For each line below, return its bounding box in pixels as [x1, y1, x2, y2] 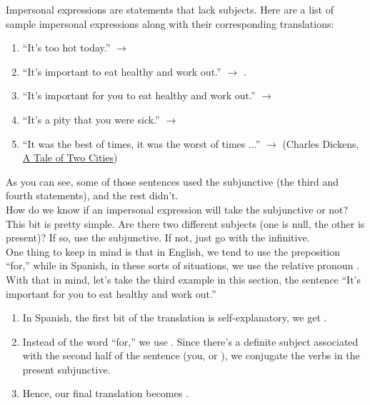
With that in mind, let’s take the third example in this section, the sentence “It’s [6, 271, 361, 286]
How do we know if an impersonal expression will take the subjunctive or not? [6, 201, 349, 216]
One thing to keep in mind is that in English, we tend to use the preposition [6, 244, 341, 259]
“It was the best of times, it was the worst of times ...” [22, 136, 261, 151]
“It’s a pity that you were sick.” [22, 111, 160, 126]
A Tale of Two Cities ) [22, 150, 118, 165]
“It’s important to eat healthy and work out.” [22, 64, 221, 79]
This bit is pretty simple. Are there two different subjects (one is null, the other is [6, 216, 365, 231]
